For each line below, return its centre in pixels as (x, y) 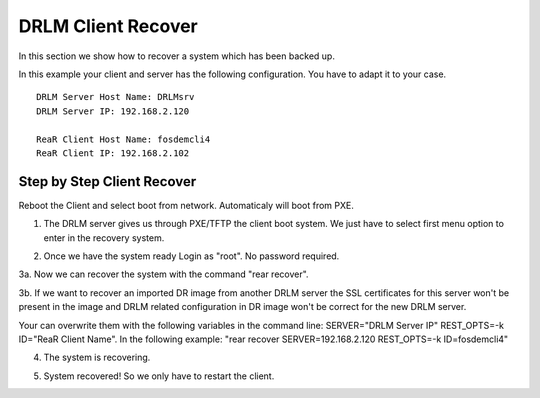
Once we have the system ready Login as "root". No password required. (191, 256)
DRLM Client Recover (108, 26)
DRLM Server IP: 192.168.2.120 (113, 111)
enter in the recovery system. (104, 237)
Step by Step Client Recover (107, 181)
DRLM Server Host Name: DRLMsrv (115, 97)
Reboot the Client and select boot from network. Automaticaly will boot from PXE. (186, 205)
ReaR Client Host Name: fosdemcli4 (123, 139)
